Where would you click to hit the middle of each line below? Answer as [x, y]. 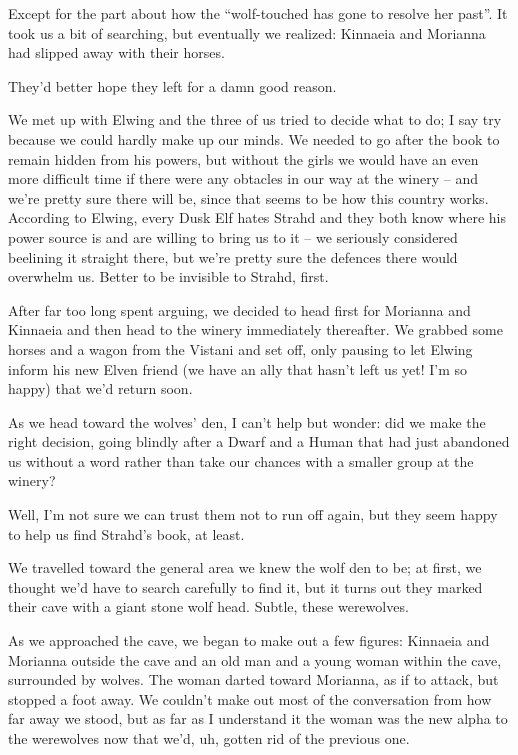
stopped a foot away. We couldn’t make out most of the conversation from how [250, 698]
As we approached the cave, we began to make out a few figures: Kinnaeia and [249, 640]
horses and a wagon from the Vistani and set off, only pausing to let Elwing [240, 348]
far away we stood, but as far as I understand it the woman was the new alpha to [258, 718]
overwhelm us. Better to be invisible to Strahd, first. [168, 276]
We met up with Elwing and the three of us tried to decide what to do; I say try [255, 119]
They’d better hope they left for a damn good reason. [172, 85]
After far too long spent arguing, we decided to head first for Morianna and [239, 309]
